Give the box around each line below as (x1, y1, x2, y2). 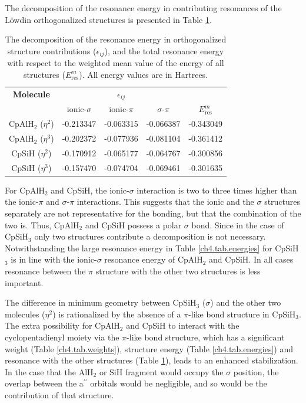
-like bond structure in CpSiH (188, 307, 296, 320)
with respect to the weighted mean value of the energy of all (7, 57, 224, 69)
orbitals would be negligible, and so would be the (90, 377, 267, 389)
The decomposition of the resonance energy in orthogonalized (5, 33, 227, 45)
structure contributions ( (7, 44, 97, 57)
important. (5, 276, 44, 289)
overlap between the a (5, 377, 84, 389)
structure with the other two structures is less (95, 265, 261, 277)
